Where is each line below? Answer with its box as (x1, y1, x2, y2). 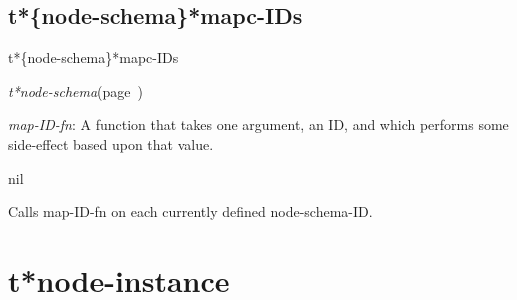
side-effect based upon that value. (8, 133, 214, 154)
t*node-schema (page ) (8, 80, 143, 101)
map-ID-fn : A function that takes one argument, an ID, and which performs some (8, 114, 509, 135)
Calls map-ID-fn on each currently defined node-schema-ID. (8, 201, 373, 222)
